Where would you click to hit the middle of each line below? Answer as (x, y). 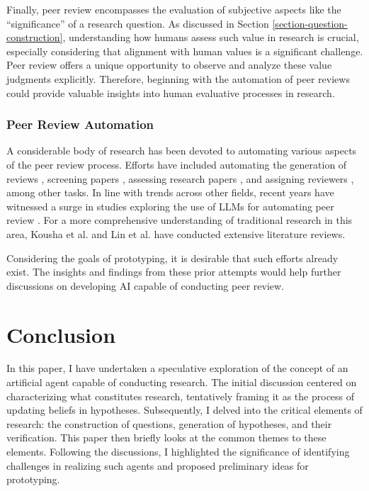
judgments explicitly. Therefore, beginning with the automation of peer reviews (178, 78)
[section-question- (310, 23)
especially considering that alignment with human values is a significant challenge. (185, 51)
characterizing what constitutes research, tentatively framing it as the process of (181, 396)
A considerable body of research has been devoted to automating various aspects (182, 151)
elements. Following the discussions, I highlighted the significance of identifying (178, 451)
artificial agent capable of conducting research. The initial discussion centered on (182, 382)
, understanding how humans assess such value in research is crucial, (211, 37)
